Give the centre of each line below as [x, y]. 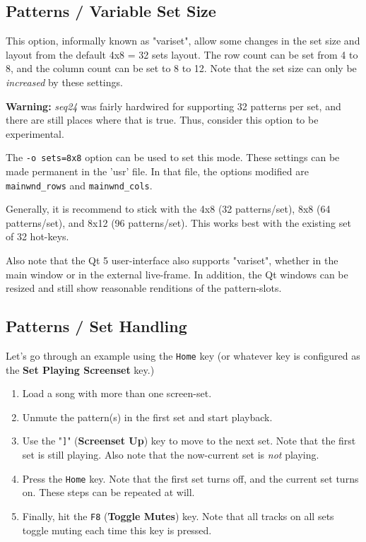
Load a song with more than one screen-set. [117, 393]
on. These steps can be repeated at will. [108, 492]
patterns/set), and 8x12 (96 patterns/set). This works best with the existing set [178, 222]
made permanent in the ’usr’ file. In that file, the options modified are [157, 171]
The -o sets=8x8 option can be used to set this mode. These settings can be [173, 157]
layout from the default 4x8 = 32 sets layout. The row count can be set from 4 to [182, 54]
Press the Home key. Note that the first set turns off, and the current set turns [190, 478]
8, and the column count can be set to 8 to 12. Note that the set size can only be [181, 68]
